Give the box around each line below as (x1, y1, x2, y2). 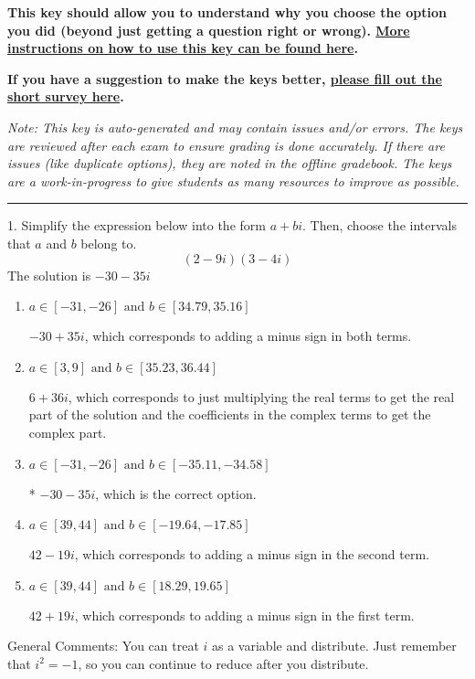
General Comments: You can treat (7, 636, 199, 655)
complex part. (28, 422, 107, 441)
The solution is (7, 265, 91, 284)
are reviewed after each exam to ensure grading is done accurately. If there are (7, 135, 445, 154)
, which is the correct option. (95, 483, 257, 503)
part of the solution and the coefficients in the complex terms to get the (28, 405, 431, 424)
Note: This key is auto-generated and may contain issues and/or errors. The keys (7, 117, 463, 136)
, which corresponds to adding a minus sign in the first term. (74, 605, 415, 624)
